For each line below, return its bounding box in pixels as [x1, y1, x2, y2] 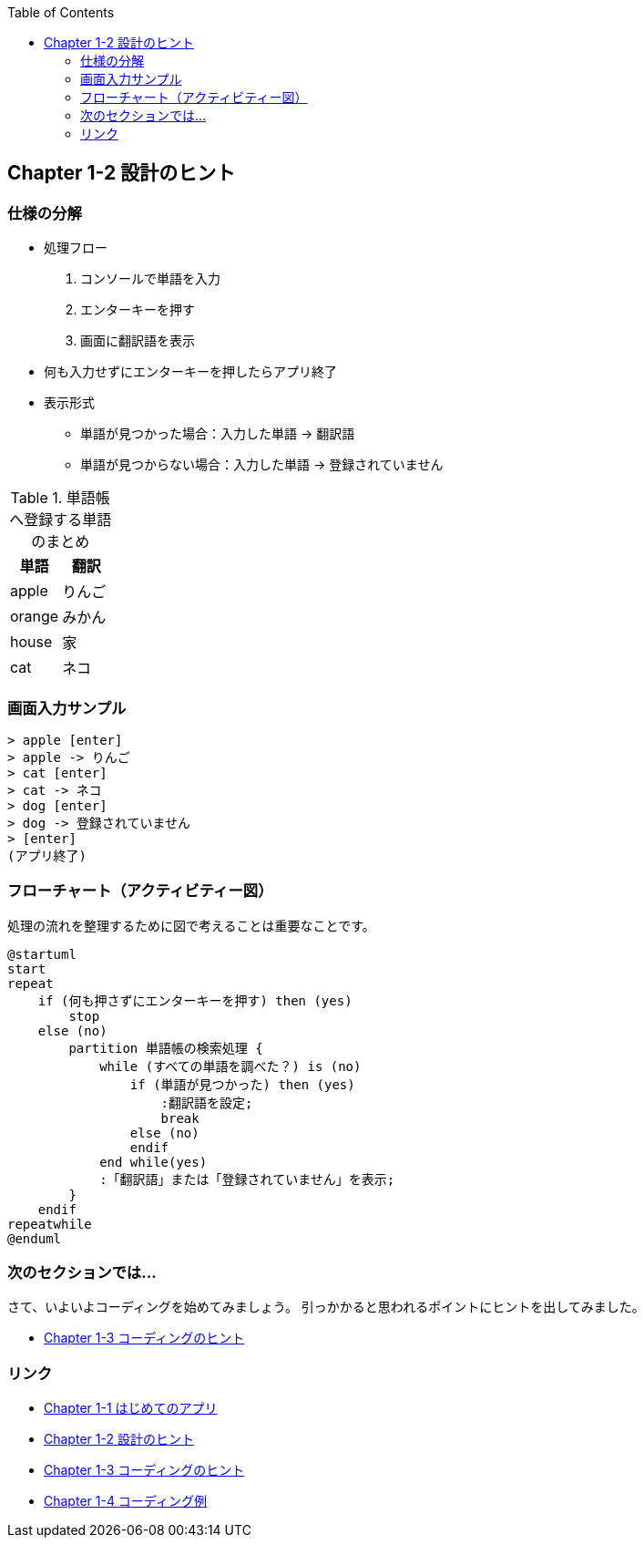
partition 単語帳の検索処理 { [68, 1040, 263, 1056]
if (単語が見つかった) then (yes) [129, 1076, 355, 1092]
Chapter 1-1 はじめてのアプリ [44, 1400, 218, 1416]
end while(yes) [99, 1154, 208, 1169]
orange [10, 607, 59, 626]
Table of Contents [7, 5, 115, 20]
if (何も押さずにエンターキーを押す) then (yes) [37, 993, 353, 1008]
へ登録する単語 [9, 510, 112, 530]
